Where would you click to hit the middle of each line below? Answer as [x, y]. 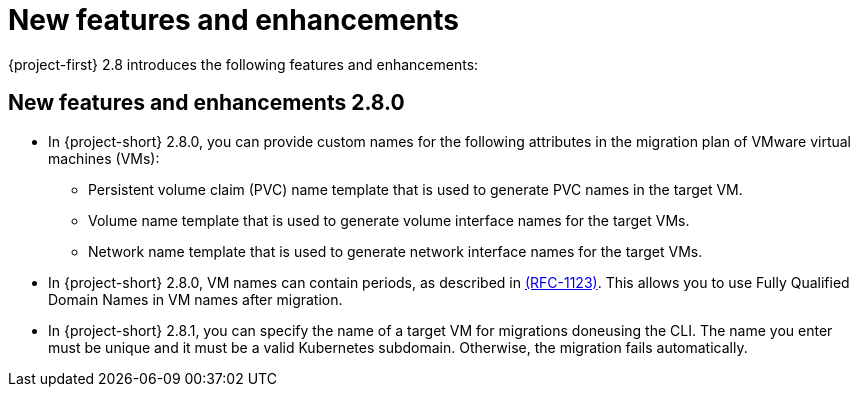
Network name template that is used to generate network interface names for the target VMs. [395, 251]
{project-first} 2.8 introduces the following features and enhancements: [243, 64]
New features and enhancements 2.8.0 [206, 103]
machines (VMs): [104, 158]
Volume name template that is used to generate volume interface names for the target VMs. [389, 220]
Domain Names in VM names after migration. [195, 299]
